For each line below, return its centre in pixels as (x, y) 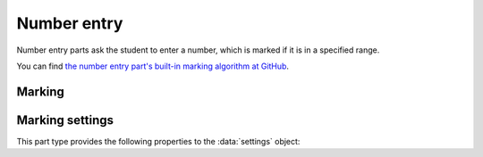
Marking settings (65, 120)
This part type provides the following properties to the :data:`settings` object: (158, 141)
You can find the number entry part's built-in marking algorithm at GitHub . (153, 66)
